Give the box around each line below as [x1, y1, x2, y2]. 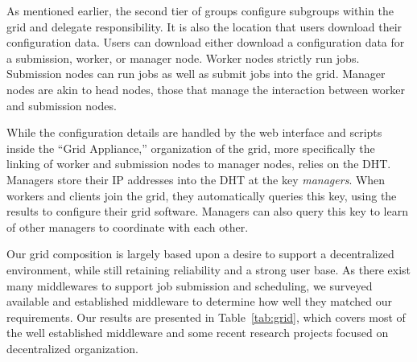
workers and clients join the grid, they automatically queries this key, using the [6, 187, 397, 204]
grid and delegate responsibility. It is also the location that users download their [6, 18, 403, 35]
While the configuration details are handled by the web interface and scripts [6, 124, 382, 141]
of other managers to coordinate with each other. [6, 218, 249, 235]
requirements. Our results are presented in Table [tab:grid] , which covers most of [6, 308, 406, 325]
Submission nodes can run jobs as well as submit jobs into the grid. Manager [6, 65, 386, 82]
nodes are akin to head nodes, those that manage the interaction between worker [6, 80, 406, 97]
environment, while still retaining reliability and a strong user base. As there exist [6, 261, 411, 278]
